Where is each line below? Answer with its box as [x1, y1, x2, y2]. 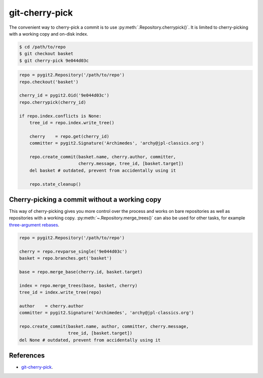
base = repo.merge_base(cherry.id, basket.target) [19, 269, 143, 275]
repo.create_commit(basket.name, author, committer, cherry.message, [19, 323, 189, 329]
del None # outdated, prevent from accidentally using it [19, 337, 161, 343]
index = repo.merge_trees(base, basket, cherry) [19, 283, 138, 288]
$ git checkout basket [19, 51, 74, 57]
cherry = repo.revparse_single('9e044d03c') [19, 248, 128, 254]
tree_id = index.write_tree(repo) [19, 289, 102, 295]
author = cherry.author [19, 303, 84, 309]
